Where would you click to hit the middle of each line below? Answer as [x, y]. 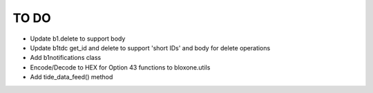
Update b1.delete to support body [78, 39]
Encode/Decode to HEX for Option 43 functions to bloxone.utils [120, 67]
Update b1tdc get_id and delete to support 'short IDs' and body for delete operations [150, 48]
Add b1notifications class [66, 58]
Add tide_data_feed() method [71, 77]
